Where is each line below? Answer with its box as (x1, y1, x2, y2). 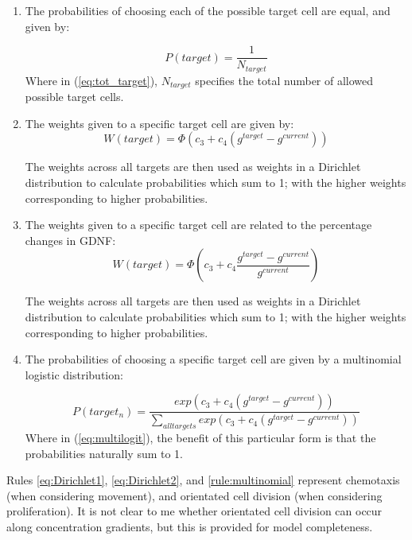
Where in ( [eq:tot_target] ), (25, 72, 157, 88)
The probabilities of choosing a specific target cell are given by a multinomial (25, 351, 402, 367)
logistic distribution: (25, 366, 123, 383)
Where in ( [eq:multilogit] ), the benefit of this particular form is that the (25, 429, 376, 445)
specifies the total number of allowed (195, 72, 374, 88)
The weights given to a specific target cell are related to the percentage (25, 216, 372, 233)
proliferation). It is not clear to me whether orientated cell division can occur (6, 503, 383, 519)
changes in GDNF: (25, 231, 116, 248)
